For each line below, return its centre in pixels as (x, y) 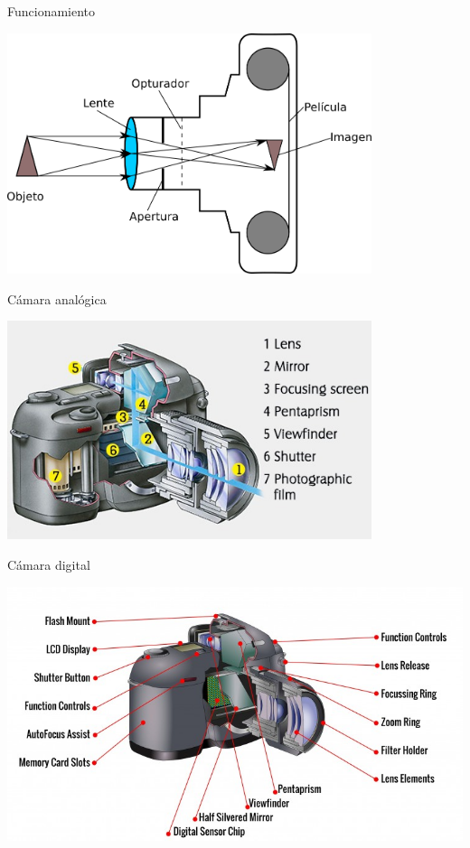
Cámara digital (49, 564)
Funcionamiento (52, 11)
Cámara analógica (57, 298)
